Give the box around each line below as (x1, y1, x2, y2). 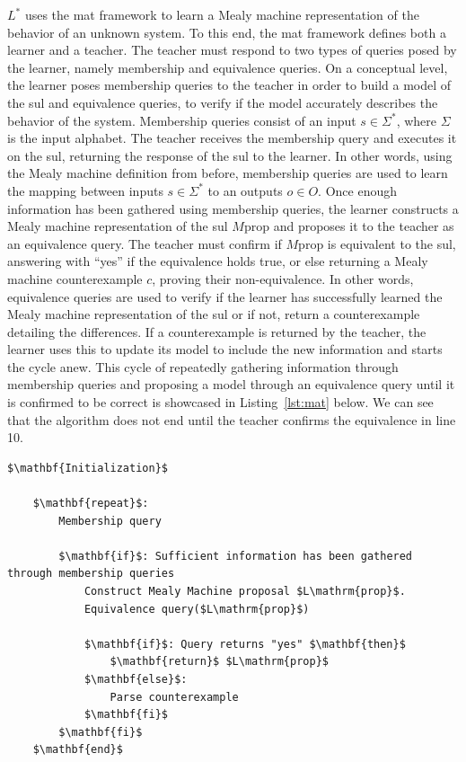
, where (396, 111, 437, 129)
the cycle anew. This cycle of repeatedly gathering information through (7, 357, 399, 376)
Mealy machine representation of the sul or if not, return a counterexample (7, 305, 420, 323)
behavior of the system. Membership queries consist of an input (7, 111, 356, 129)
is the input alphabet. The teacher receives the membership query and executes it (7, 128, 457, 147)
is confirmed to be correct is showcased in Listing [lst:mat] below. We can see (7, 393, 434, 412)
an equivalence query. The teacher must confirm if (7, 234, 282, 253)
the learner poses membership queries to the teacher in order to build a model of (7, 75, 452, 94)
